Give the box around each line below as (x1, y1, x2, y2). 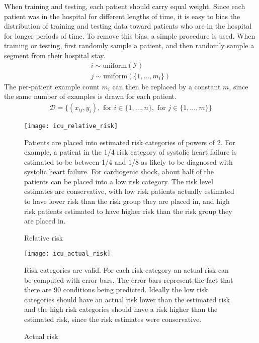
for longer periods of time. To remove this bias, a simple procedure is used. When (4, 30, 255, 41)
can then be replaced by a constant (112, 81, 221, 91)
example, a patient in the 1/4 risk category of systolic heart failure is (24, 147, 237, 157)
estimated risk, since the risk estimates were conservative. (24, 314, 202, 324)
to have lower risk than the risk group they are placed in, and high (24, 196, 230, 206)
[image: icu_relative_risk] (24, 122, 118, 130)
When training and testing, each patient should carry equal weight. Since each (4, 1, 245, 11)
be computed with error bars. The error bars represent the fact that (24, 274, 233, 285)
